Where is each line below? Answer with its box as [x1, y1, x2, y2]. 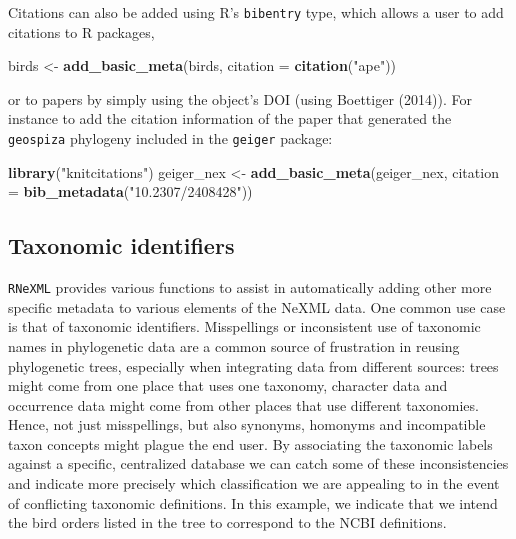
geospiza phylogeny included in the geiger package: [8, 128, 333, 149]
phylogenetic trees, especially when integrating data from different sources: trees [8, 355, 499, 376]
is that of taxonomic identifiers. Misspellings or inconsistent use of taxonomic [8, 316, 481, 337]
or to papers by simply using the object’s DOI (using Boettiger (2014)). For [8, 88, 472, 109]
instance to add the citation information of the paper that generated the [8, 108, 452, 129]
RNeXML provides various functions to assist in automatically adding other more [8, 277, 492, 298]
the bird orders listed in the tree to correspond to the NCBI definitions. [8, 512, 447, 533]
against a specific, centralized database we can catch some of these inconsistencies [8, 453, 509, 474]
